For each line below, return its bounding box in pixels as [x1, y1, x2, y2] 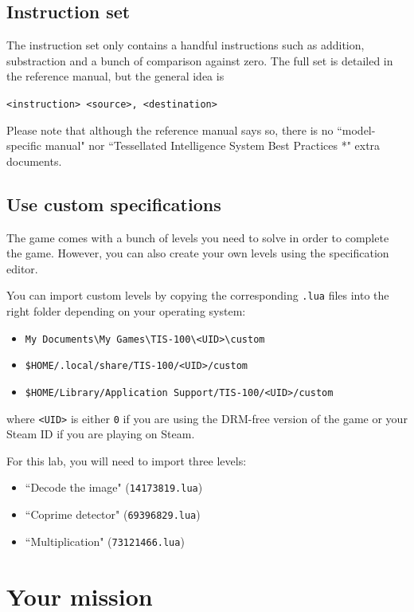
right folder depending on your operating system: [6, 303, 246, 320]
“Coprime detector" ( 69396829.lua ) [25, 506, 201, 523]
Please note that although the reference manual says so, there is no [6, 121, 334, 138]
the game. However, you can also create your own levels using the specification [6, 245, 389, 261]
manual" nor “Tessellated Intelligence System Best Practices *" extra [45, 137, 381, 154]
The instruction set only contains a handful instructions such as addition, [6, 37, 365, 53]
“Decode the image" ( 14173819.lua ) [25, 479, 203, 496]
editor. [6, 260, 38, 277]
